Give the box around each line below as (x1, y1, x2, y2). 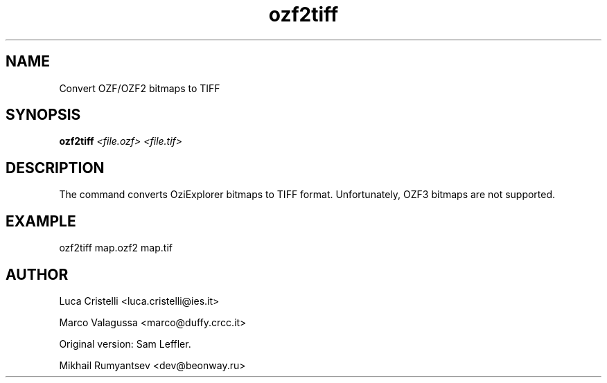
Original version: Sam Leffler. (59, 337, 191, 350)
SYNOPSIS (6, 106, 81, 124)
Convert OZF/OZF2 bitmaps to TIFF (59, 82, 220, 94)
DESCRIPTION (6, 159, 105, 177)
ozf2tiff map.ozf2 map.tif (59, 242, 173, 254)
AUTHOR (6, 265, 69, 283)
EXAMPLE (6, 212, 76, 230)
